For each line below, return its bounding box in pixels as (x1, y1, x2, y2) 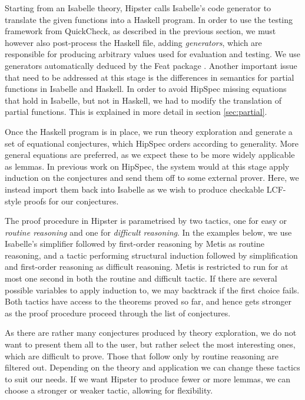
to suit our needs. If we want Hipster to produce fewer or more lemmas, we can (5, 372, 291, 385)
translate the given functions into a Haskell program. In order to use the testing (5, 13, 293, 25)
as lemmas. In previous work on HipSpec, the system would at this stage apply (5, 160, 290, 172)
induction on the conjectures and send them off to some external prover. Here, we (5, 171, 299, 184)
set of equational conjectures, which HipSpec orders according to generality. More (5, 137, 299, 149)
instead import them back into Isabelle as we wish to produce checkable (5, 183, 264, 195)
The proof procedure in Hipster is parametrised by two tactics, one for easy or (5, 214, 287, 227)
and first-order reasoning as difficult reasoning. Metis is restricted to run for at (5, 260, 289, 273)
